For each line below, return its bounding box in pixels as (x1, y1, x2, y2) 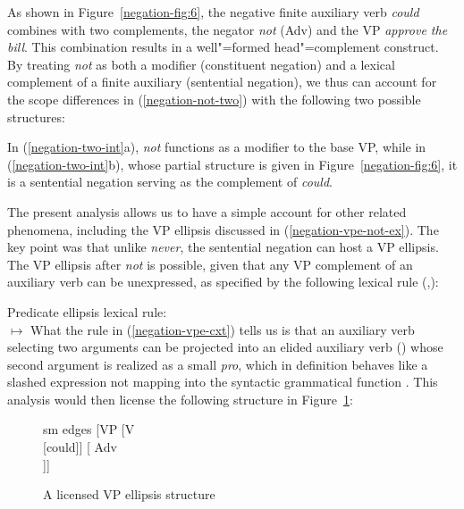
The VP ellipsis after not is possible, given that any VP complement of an (7, 254, 413, 273)
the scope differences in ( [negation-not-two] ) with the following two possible (7, 89, 421, 108)
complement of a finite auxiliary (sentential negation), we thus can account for (7, 72, 437, 91)
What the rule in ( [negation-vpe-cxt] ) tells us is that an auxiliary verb (30, 320, 415, 338)
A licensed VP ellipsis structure (43, 485, 215, 504)
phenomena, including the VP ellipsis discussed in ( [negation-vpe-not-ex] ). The (7, 220, 439, 238)
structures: (7, 107, 65, 126)
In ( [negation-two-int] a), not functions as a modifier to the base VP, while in (7, 138, 426, 156)
